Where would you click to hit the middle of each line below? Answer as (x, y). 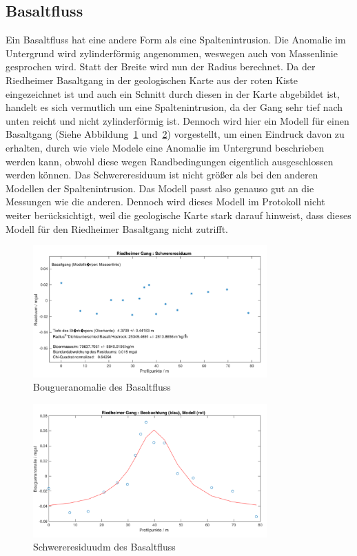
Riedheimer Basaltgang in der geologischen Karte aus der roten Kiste (152, 80)
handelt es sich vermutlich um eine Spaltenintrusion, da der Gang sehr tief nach (174, 107)
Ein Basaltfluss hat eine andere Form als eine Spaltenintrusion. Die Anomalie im (176, 40)
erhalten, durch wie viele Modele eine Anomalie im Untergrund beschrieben (165, 147)
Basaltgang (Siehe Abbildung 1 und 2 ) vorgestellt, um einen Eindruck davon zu (175, 134)
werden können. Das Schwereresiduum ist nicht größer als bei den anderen (162, 175)
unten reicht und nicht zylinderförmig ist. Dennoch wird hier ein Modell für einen (177, 120)
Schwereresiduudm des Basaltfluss (104, 547)
